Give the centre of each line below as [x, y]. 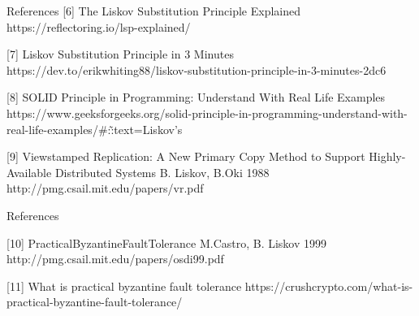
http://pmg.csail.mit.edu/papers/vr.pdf [105, 188]
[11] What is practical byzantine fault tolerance [124, 286]
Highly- [387, 156]
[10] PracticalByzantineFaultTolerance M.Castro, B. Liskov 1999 [167, 242]
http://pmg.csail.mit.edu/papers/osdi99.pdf [115, 259]
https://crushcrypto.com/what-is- [329, 286]
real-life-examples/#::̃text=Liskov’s [95, 129]
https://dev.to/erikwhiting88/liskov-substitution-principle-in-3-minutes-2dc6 [197, 69]
